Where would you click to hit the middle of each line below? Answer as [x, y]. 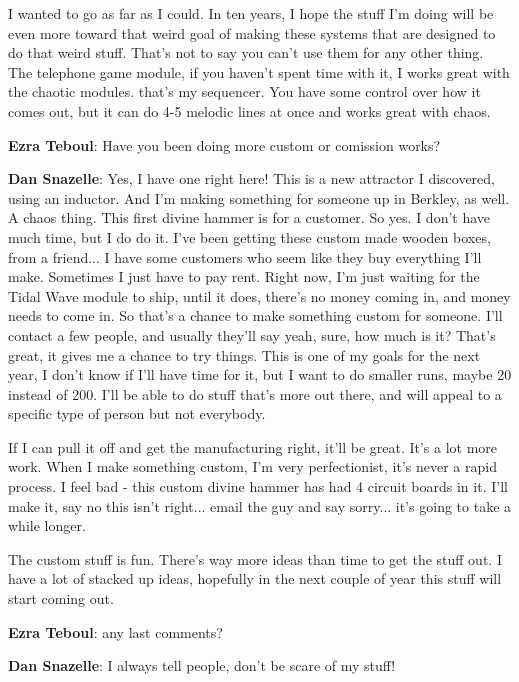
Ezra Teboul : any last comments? [115, 631]
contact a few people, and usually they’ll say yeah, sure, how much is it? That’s [252, 334]
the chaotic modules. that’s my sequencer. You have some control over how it [244, 91]
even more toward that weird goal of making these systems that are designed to [252, 32]
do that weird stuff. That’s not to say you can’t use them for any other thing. [246, 52]
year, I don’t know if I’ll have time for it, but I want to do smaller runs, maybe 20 [260, 374]
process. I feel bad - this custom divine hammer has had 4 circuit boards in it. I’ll [258, 486]
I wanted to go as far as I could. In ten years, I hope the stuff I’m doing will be [251, 13]
